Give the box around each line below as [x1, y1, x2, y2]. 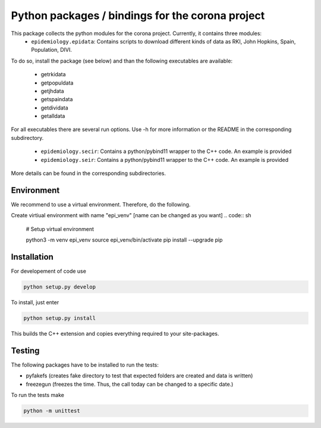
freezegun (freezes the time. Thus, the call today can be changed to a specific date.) [26, 380, 234, 388]
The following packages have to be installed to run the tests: [11, 361, 159, 368]
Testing [11, 345, 40, 355]
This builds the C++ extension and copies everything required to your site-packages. [11, 330, 219, 337]
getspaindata [40, 96, 73, 103]
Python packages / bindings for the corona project [11, 9, 265, 22]
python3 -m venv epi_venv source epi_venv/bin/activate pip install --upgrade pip [26, 236, 223, 243]
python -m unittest [23, 408, 80, 414]
